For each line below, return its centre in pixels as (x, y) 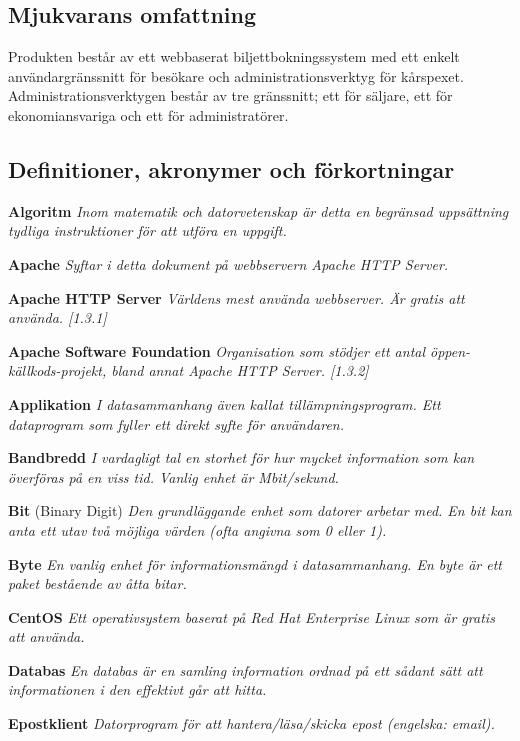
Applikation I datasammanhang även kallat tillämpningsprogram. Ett (224, 403)
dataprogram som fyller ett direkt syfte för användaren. (176, 423)
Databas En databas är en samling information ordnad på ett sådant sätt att (245, 669)
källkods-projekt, (57, 370)
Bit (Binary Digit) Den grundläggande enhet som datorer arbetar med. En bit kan (260, 510)
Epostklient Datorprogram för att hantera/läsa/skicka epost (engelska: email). (251, 723)
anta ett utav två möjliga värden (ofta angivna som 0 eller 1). (197, 529)
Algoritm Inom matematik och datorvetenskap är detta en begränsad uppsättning (258, 210)
